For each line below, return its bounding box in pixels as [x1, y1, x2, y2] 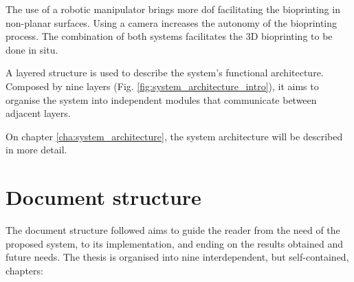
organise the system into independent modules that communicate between [5, 92, 317, 107]
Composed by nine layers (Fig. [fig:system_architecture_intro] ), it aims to [5, 78, 319, 93]
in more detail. [5, 142, 67, 157]
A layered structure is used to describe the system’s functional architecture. [5, 65, 324, 80]
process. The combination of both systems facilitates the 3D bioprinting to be [5, 29, 333, 43]
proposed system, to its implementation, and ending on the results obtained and [5, 236, 343, 250]
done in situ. [5, 42, 58, 56]
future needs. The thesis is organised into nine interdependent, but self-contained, [5, 250, 349, 264]
